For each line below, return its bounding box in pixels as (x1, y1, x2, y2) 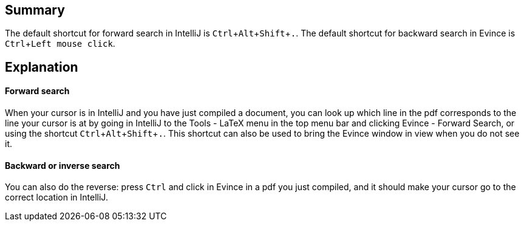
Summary (5, 2, 65, 18)
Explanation (5, 59, 78, 75)
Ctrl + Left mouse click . (5, 38, 115, 49)
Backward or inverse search (5, 160, 120, 171)
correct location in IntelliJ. (5, 192, 108, 203)
